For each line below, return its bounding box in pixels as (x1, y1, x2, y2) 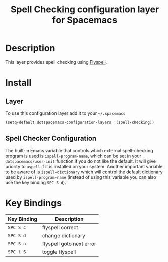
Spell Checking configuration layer (10, 4, 159, 15)
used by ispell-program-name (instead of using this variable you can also (5, 174, 156, 180)
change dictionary (42, 232, 86, 239)
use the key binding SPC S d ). (5, 179, 67, 185)
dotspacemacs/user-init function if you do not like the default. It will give (5, 158, 156, 164)
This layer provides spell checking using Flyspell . (5, 59, 107, 65)
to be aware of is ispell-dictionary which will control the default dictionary (5, 169, 163, 175)
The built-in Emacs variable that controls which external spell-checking (5, 147, 153, 153)
